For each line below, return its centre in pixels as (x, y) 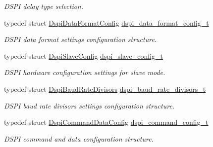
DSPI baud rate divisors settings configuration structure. (89, 105)
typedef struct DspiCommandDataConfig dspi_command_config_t (106, 122)
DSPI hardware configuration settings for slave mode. (85, 72)
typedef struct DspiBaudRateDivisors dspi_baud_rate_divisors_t (105, 89)
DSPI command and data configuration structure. (79, 138)
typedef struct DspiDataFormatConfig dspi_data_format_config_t (106, 22)
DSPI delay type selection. (44, 6)
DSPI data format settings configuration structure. (80, 39)
